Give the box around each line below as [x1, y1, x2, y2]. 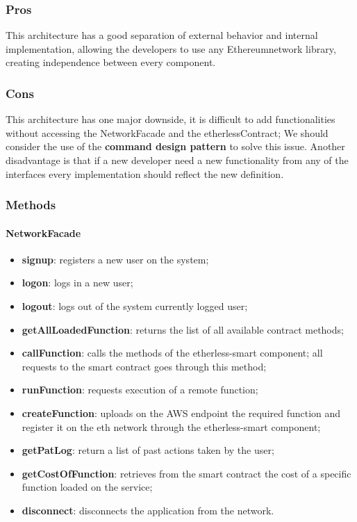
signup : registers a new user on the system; [22, 252, 209, 266]
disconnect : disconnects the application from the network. [22, 503, 274, 517]
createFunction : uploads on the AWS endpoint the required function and [22, 405, 341, 420]
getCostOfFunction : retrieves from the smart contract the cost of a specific [22, 466, 351, 480]
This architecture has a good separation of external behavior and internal [6, 28, 318, 42]
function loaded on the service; [22, 480, 153, 494]
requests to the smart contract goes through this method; [22, 359, 267, 373]
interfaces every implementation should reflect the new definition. [6, 166, 284, 181]
